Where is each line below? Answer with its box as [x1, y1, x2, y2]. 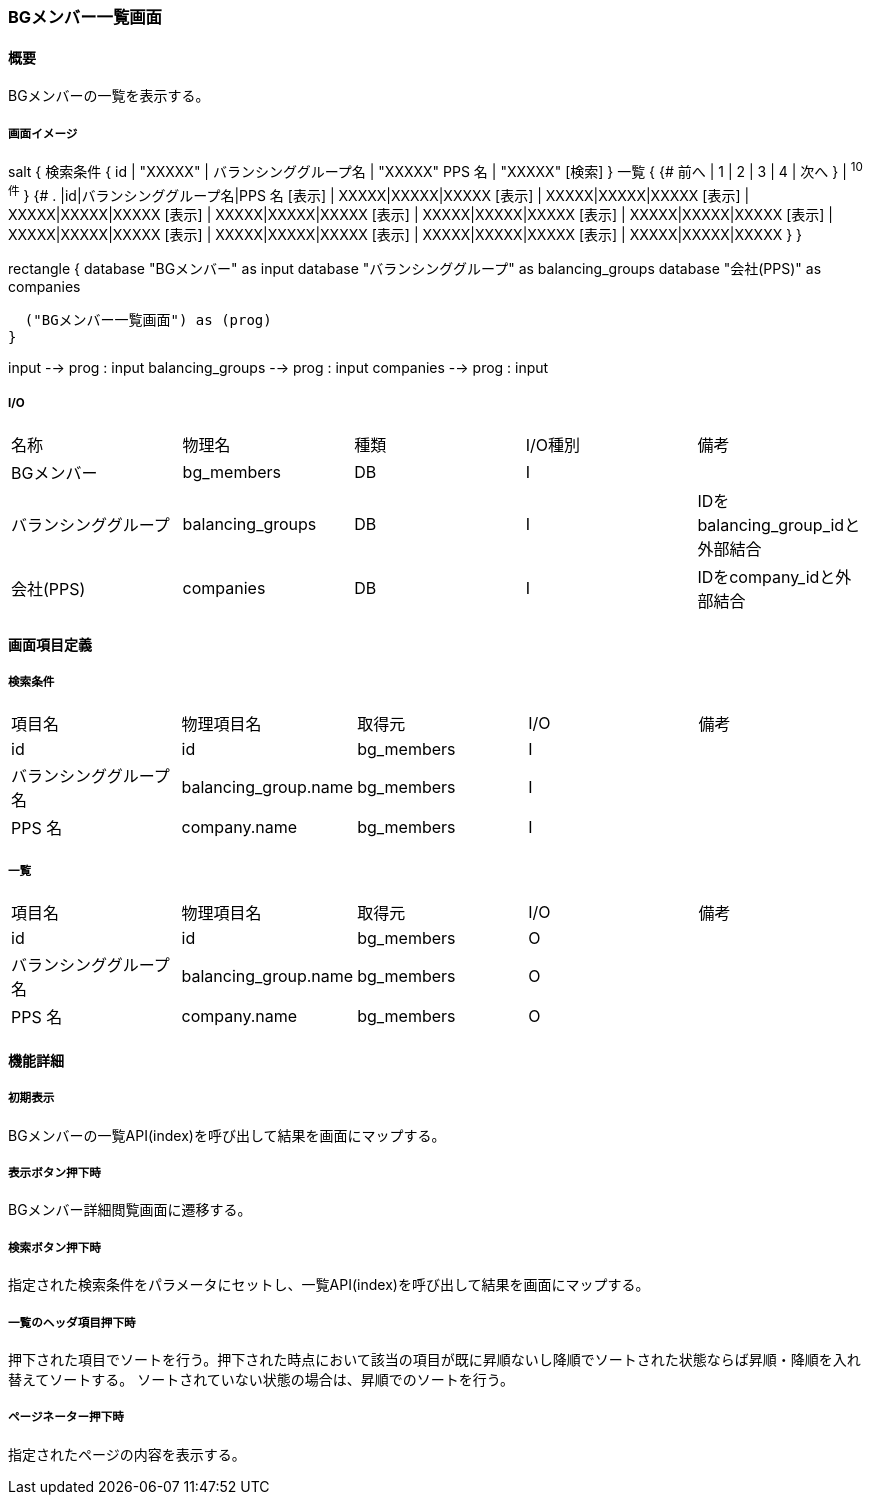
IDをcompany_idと [697, 567, 836, 588]
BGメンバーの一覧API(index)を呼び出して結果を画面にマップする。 [8, 1126, 446, 1144]
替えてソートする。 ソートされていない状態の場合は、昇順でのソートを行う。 [8, 1371, 514, 1388]
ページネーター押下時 [8, 1410, 124, 1425]
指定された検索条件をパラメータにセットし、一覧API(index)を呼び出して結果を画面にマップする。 [8, 1276, 650, 1294]
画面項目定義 [8, 635, 92, 653]
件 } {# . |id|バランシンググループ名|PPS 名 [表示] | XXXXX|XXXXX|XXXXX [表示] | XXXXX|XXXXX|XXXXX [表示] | [8, 183, 750, 204]
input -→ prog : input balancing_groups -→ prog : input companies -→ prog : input [8, 359, 549, 377]
